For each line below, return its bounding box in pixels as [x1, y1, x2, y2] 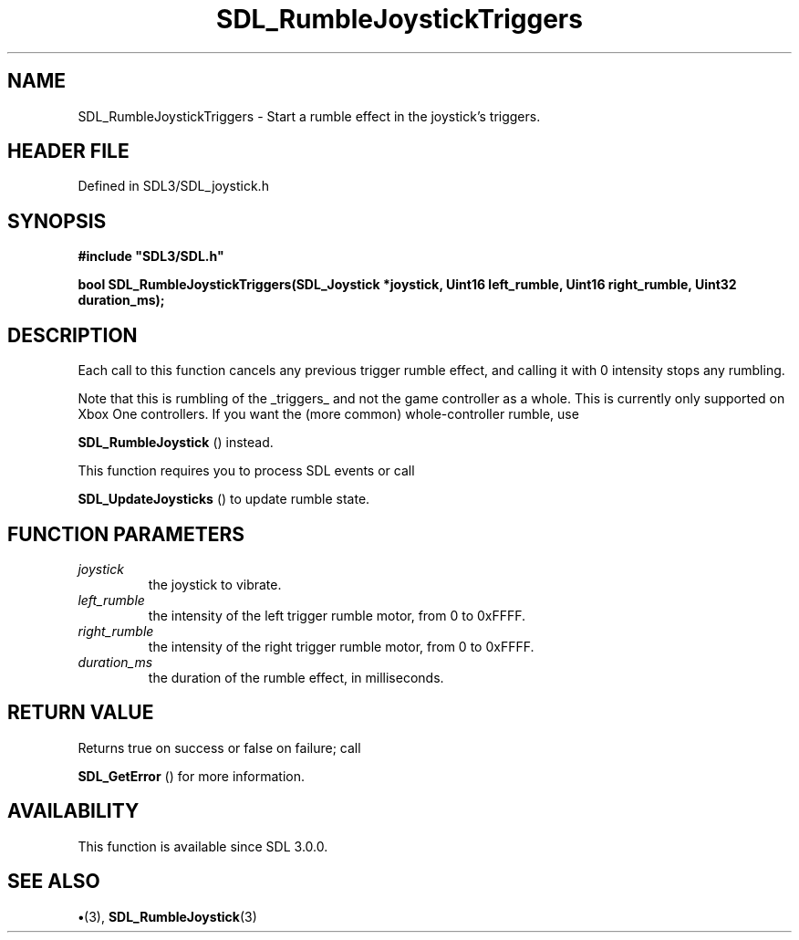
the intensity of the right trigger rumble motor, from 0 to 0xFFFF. [148, 638, 534, 654]
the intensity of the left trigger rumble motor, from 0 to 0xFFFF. [148, 607, 526, 623]
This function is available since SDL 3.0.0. [78, 838, 328, 854]
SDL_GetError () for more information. [78, 768, 306, 784]
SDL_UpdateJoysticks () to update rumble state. [78, 491, 370, 507]
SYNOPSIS [7, 209, 107, 233]
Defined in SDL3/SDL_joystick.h [78, 178, 269, 194]
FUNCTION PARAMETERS [7, 522, 244, 546]
